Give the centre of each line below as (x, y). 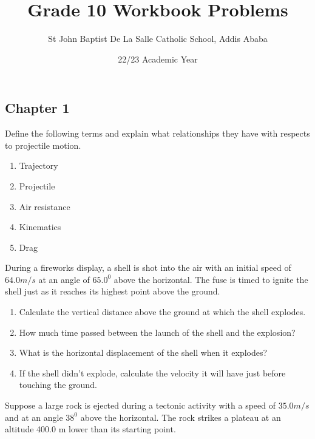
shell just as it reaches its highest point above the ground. (113, 291)
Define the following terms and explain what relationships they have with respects (157, 133)
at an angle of (64, 279)
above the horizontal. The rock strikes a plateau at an (181, 417)
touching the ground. (58, 385)
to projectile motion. (43, 145)
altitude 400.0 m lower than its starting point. (90, 429)
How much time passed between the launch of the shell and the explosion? (157, 332)
